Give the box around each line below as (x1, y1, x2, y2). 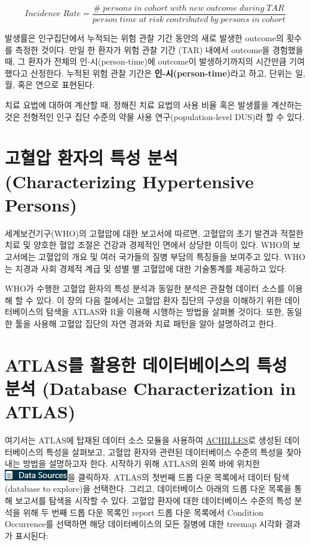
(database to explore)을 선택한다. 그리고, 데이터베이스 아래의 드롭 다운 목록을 (5, 482, 291, 495)
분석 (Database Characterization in (5, 375, 296, 400)
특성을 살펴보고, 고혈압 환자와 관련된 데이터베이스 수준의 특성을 (46, 445, 284, 458)
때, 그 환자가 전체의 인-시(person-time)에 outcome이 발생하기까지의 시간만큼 (5, 55, 287, 68)
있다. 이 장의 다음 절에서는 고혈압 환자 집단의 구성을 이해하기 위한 (36, 293, 282, 306)
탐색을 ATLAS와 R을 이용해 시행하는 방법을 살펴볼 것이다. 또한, (46, 305, 284, 318)
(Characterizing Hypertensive (5, 169, 254, 193)
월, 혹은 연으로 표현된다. (5, 78, 95, 91)
